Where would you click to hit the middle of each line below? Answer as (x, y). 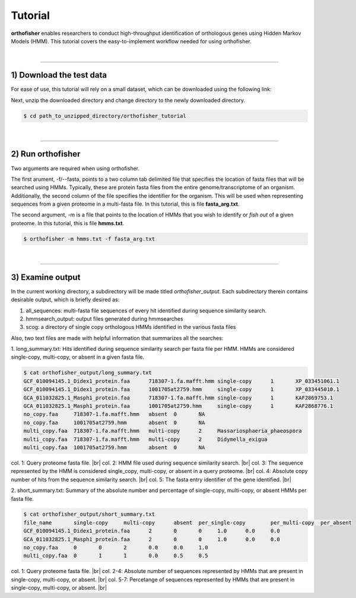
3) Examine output (46, 277)
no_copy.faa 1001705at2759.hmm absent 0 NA (114, 423)
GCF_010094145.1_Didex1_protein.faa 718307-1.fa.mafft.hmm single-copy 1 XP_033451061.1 (181, 381)
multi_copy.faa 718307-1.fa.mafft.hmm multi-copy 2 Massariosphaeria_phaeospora (163, 431)
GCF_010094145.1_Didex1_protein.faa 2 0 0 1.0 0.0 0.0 (152, 531)
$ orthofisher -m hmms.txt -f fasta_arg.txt (89, 239)
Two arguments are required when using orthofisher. (75, 168)
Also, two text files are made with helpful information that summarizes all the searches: (117, 338)
